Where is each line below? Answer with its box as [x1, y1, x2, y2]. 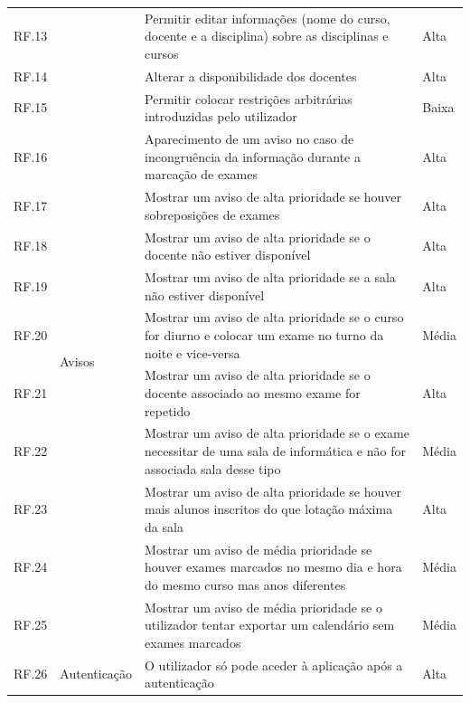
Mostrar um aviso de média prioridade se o [145, 597, 382, 616]
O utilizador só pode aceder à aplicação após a [145, 655, 403, 674]
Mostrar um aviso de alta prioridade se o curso [145, 308, 404, 327]
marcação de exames [145, 165, 258, 184]
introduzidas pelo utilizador [145, 107, 297, 126]
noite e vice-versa [145, 343, 240, 362]
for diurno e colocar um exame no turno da [145, 326, 384, 344]
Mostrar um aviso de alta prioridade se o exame [145, 423, 409, 442]
